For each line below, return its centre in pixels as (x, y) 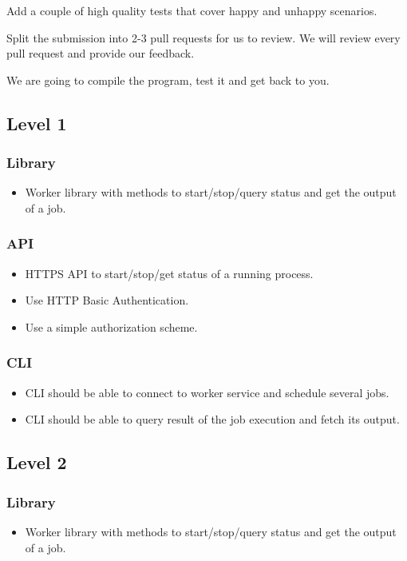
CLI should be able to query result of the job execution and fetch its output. (212, 419)
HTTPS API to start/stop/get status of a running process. (169, 273)
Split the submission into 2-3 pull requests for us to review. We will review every (203, 37)
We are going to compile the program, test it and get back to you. (168, 80)
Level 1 (37, 123)
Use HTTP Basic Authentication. (107, 300)
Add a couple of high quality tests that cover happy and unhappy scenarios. (192, 10)
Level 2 (37, 462)
